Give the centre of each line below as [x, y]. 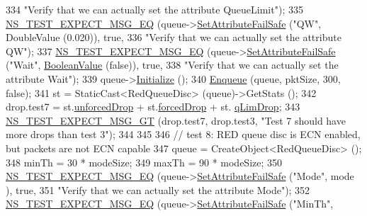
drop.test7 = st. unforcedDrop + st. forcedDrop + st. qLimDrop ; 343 [153, 107]
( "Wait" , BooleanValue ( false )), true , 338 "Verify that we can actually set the [172, 65]
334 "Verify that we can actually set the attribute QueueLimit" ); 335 [154, 9]
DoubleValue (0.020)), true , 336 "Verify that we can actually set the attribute [174, 37]
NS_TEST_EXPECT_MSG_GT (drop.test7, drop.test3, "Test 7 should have [176, 120]
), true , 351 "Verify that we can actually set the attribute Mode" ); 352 [158, 189]
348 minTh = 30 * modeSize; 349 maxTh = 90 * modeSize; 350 [144, 162]
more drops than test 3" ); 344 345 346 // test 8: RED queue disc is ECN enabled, [183, 134]
